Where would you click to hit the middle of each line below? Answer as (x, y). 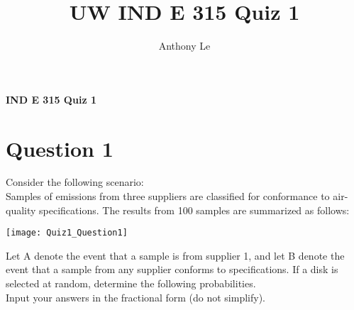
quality (21, 210)
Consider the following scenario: (75, 182)
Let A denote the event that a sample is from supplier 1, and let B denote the (175, 255)
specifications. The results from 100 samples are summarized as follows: (194, 210)
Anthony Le (184, 46)
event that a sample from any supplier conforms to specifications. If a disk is (172, 269)
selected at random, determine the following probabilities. (131, 283)
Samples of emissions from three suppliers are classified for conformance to (168, 196)
